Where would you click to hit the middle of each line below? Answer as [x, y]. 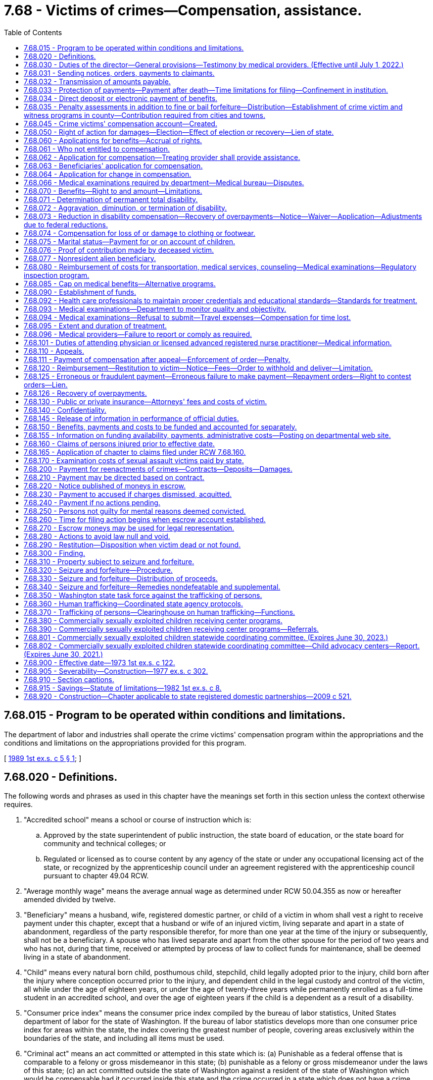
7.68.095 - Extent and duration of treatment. [95, 325]
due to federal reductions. [66, 224]
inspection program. [57, 275]
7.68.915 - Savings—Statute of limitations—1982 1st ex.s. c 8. [123, 688]
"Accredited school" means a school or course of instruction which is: [138, 820]
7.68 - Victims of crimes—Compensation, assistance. [183, 10]
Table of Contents [33, 32]
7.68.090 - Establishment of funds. [80, 292]
